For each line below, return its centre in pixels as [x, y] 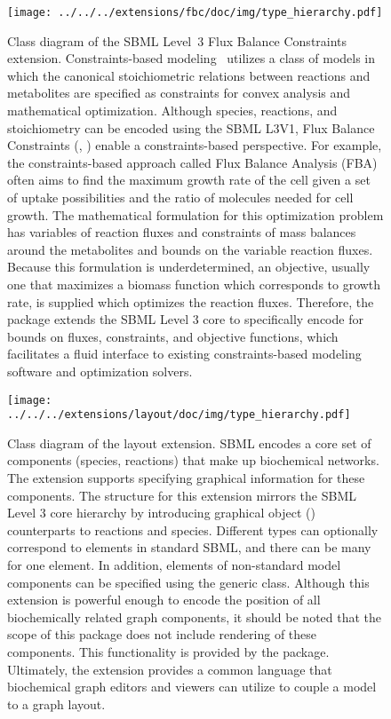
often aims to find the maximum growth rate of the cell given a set [189, 180]
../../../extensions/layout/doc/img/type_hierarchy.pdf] [179, 415]
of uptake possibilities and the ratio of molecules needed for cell [180, 197]
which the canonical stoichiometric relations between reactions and [189, 75]
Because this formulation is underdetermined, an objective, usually [189, 267]
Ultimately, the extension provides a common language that [170, 669]
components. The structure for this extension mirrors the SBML [182, 495]
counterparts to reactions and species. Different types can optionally [193, 529]
